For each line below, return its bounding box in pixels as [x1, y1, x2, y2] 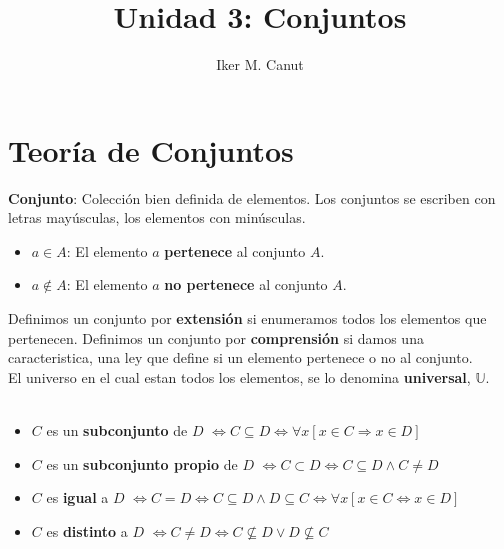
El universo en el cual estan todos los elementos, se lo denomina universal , [8, 366, 471, 387]
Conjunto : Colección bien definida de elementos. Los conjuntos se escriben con [8, 187, 496, 208]
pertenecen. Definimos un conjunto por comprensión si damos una [8, 327, 424, 348]
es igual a [46, 487, 109, 508]
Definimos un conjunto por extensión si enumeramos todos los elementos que [8, 308, 487, 329]
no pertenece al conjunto [164, 274, 328, 295]
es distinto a [46, 520, 128, 541]
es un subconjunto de [46, 420, 188, 440]
